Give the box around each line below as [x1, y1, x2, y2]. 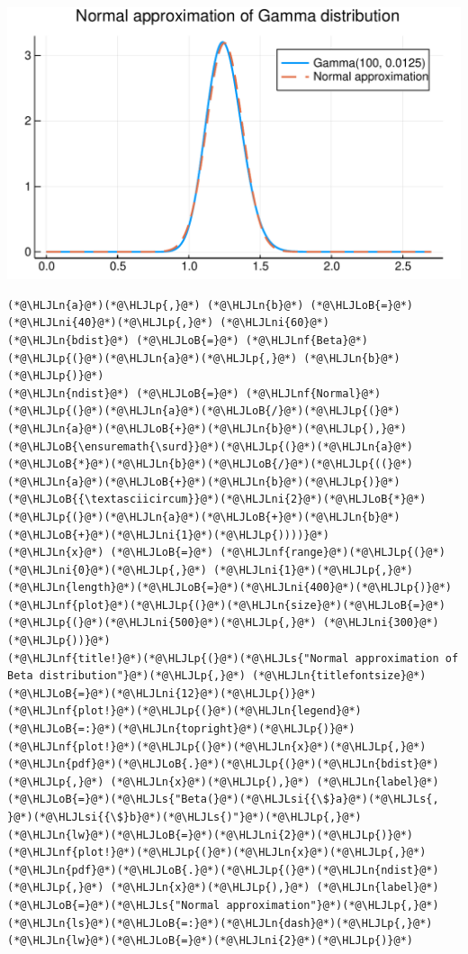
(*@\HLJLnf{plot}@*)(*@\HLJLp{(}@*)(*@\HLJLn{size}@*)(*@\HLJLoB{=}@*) [7, 598, 445, 612]
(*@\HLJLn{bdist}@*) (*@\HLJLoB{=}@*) [7, 333, 239, 347]
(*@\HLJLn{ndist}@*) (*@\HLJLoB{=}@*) [7, 386, 239, 400]
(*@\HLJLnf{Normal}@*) [245, 386, 382, 400]
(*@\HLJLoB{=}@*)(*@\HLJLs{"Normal [7, 898, 220, 912]
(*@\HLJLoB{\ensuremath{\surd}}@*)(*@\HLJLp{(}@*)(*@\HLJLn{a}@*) [7, 440, 414, 453]
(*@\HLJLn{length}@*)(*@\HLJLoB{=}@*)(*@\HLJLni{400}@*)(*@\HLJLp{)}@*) [7, 581, 452, 595]
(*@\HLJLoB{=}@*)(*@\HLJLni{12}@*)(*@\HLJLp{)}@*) [7, 686, 317, 700]
